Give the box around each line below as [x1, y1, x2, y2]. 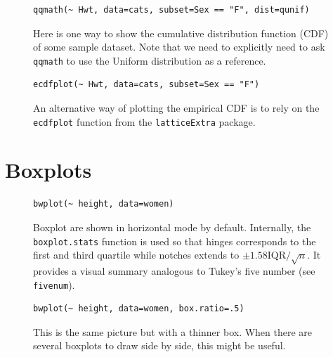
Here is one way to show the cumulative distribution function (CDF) [33, 25, 329, 40]
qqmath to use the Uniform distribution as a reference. [33, 53, 266, 67]
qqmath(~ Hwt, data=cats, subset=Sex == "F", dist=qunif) [33, 5, 310, 15]
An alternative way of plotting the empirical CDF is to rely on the [33, 100, 320, 115]
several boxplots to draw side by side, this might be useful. [33, 338, 286, 353]
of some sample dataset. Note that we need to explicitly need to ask [33, 39, 325, 54]
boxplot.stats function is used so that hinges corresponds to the [33, 233, 316, 248]
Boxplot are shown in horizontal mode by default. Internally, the [33, 220, 311, 234]
